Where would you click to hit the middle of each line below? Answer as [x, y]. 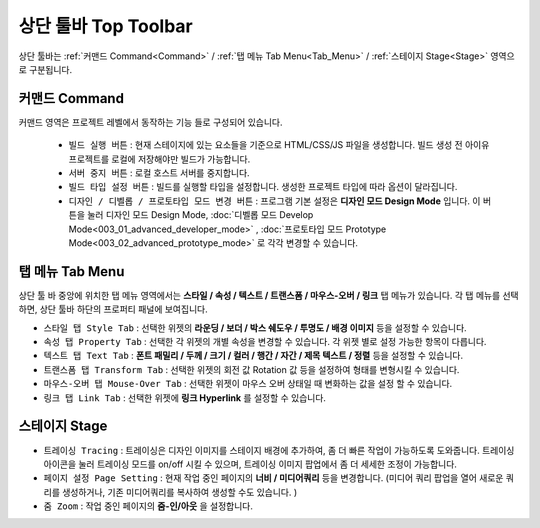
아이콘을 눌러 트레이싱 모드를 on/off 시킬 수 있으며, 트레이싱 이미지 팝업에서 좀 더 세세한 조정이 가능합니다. [250, 464]
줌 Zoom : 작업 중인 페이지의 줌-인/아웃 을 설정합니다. [148, 506]
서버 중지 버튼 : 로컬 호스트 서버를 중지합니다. [159, 173]
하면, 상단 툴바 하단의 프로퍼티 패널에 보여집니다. [113, 309]
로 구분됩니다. [45, 69]
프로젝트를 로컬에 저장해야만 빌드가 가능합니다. [159, 159]
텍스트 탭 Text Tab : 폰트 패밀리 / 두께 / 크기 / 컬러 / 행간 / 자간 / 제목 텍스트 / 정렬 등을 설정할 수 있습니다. [253, 356]
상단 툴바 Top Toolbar [106, 26]
